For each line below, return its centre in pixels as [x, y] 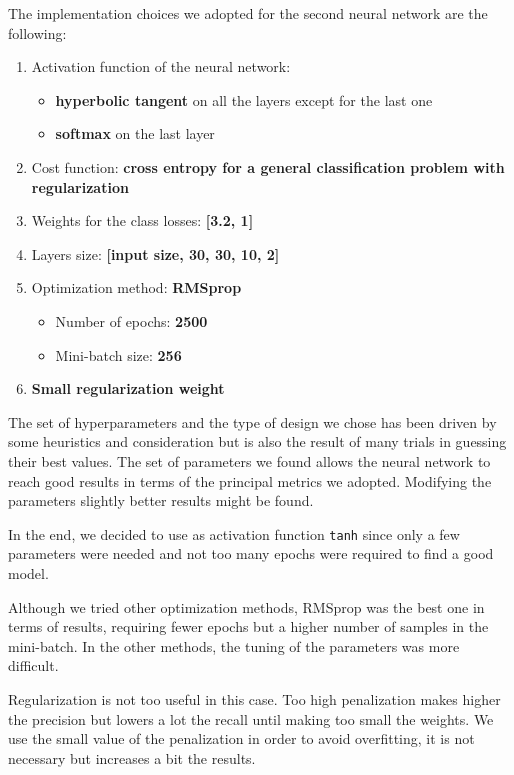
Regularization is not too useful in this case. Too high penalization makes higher [254, 698]
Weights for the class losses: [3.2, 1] [142, 220]
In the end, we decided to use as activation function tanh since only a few [234, 533]
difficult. [33, 665]
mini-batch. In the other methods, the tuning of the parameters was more [234, 645]
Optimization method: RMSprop [136, 287]
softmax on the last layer [135, 133]
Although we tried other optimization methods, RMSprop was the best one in [246, 606]
